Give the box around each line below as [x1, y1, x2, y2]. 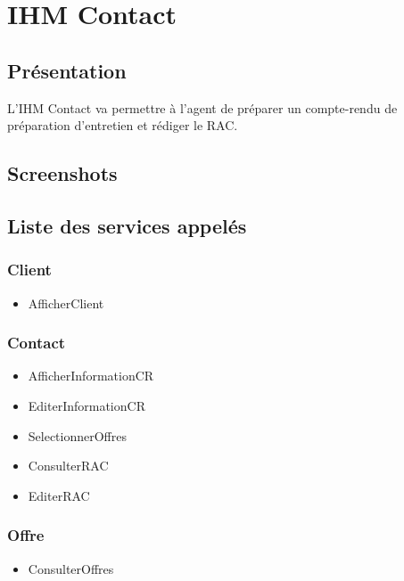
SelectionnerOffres [28, 426, 128, 445]
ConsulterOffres [28, 559, 114, 577]
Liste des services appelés [7, 211, 247, 239]
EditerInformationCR [28, 396, 145, 414]
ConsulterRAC [28, 456, 109, 475]
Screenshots [7, 160, 118, 187]
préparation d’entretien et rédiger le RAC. [7, 116, 238, 135]
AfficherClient [28, 293, 104, 312]
